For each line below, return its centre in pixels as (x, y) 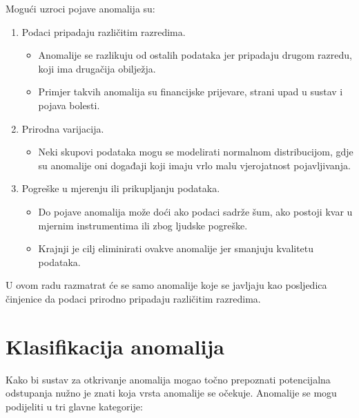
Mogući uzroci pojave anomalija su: (80, 8)
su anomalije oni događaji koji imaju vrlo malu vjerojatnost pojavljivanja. (194, 165)
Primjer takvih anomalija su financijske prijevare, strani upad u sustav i (191, 92)
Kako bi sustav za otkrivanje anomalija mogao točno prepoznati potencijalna (168, 379)
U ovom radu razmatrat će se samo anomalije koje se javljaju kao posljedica (166, 285)
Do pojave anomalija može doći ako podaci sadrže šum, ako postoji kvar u (195, 211)
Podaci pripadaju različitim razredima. (104, 31)
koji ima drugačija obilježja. (97, 68)
